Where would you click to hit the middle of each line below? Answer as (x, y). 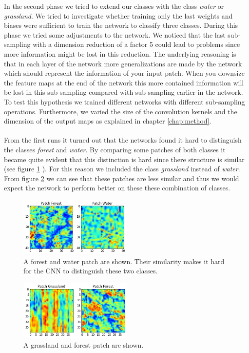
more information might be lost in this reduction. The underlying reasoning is (120, 53)
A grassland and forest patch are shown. (84, 345)
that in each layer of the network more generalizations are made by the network (123, 63)
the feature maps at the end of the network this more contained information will (124, 82)
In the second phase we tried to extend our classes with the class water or (114, 6)
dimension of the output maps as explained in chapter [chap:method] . (108, 121)
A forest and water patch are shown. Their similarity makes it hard (124, 261)
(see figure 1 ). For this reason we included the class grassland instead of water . (122, 169)
